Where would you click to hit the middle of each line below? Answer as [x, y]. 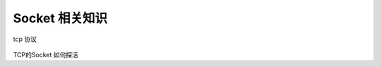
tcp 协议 [25, 39]
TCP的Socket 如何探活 [46, 54]
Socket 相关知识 [60, 18]
